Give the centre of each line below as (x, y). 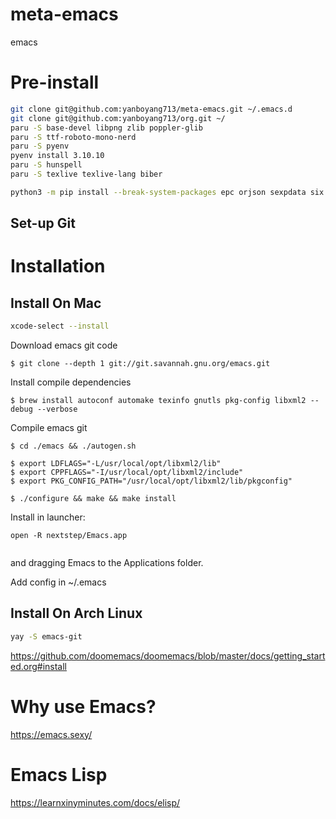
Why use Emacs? (83, 706)
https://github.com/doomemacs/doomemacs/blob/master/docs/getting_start (168, 655)
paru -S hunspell (46, 165)
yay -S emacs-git (46, 636)
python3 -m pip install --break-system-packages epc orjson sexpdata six (167, 192)
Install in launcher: (48, 517)
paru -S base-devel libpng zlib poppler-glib (106, 128)
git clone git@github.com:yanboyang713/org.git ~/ (118, 118)
